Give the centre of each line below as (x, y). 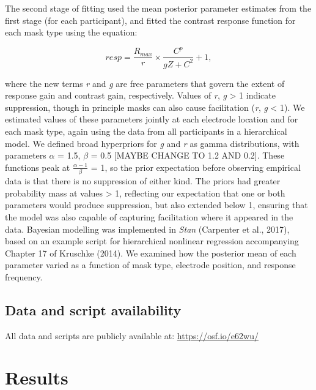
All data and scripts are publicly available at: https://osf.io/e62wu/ (132, 335)
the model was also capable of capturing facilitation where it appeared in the (149, 216)
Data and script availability (93, 309)
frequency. (24, 276)
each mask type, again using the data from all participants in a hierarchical (146, 131)
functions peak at (38, 167)
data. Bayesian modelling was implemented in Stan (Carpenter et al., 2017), (147, 229)
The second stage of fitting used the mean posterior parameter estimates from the (158, 8)
